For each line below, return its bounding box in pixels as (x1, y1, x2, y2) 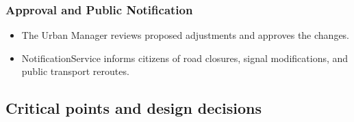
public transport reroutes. (21, 64, 129, 78)
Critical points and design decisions (5, 97, 262, 119)
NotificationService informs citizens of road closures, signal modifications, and (21, 50, 349, 65)
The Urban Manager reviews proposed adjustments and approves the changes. (21, 28, 350, 42)
